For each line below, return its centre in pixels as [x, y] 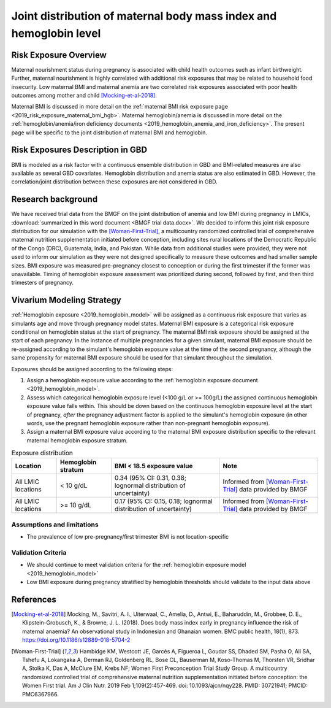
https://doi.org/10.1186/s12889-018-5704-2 [76, 640]
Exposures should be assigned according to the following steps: [92, 369]
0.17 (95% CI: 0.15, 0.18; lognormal [163, 501]
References [34, 599]
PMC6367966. [41, 694]
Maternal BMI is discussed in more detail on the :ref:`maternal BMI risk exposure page [120, 107]
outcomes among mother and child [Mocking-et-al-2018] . [84, 96]
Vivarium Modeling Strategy [67, 300]
